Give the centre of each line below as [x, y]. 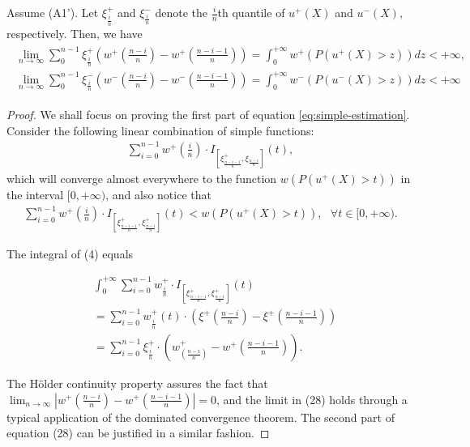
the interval [35, 195]
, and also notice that [158, 195]
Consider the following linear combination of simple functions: [160, 130]
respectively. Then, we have [75, 33]
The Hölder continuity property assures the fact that [137, 383]
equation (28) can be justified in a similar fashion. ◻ [138, 433]
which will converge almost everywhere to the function [142, 179]
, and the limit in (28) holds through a [312, 399]
